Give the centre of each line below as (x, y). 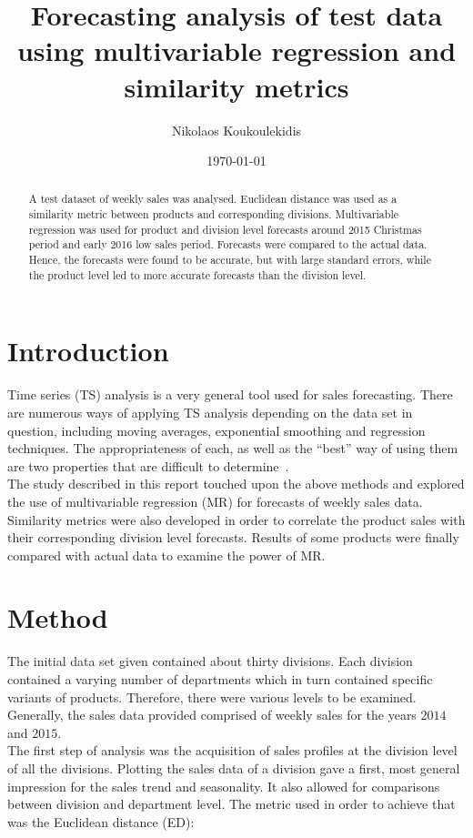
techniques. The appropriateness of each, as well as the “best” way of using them (233, 448)
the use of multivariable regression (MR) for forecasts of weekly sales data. (215, 501)
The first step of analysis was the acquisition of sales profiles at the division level (232, 750)
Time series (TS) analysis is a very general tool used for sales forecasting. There (230, 394)
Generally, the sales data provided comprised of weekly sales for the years (212, 715)
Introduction (88, 351)
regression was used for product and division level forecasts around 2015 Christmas (225, 229)
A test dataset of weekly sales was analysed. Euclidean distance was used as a (213, 199)
